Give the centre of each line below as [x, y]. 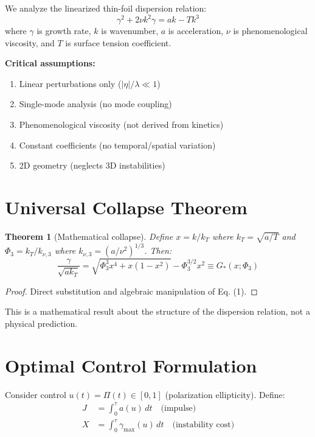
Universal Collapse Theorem [126, 207]
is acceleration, [196, 31]
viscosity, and [30, 42]
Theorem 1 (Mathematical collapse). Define [89, 236]
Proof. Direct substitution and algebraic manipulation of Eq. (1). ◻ [131, 291]
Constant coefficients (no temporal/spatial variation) [117, 145]
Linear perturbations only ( [70, 83]
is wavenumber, [130, 31]
